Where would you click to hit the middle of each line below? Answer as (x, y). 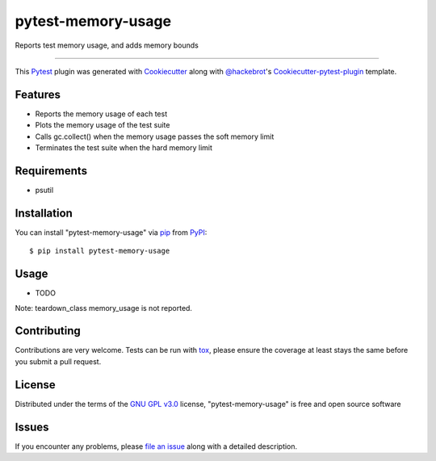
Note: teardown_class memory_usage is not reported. (104, 308)
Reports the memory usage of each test (101, 114)
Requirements (51, 171)
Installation (44, 213)
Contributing (48, 331)
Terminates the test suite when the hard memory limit (124, 148)
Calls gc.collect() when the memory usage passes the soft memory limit (155, 136)
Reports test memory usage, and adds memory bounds (107, 45)
